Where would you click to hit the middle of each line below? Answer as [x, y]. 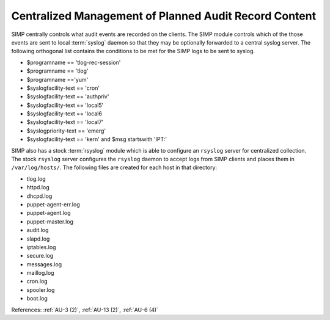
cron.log [37, 282]
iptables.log [41, 247]
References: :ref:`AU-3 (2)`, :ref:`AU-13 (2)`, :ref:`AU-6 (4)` [85, 310]
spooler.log [41, 289]
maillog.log [40, 273]
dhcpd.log [39, 196]
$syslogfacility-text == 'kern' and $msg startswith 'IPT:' [97, 139]
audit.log [38, 230]
